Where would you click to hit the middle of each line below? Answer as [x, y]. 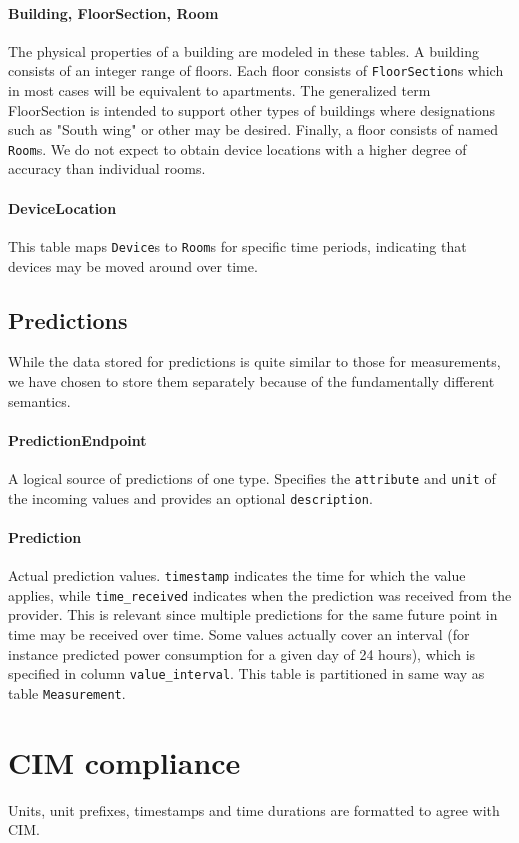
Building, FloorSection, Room [113, 12]
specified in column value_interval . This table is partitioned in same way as [246, 673]
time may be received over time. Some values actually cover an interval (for [239, 633]
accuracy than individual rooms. [107, 168]
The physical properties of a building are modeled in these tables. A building [244, 50]
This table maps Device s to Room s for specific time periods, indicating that [237, 245]
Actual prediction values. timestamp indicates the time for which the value [237, 575]
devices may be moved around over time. [133, 265]
